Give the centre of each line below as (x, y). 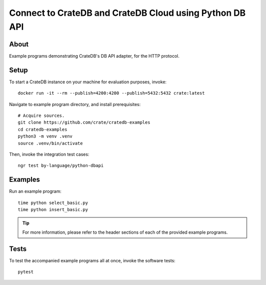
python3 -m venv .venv (45, 136)
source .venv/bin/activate (50, 143)
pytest (26, 272)
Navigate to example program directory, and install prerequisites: (75, 104)
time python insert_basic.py (53, 209)
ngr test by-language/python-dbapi (61, 166)
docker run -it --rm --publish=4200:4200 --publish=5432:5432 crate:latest (111, 93)
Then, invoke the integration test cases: (49, 154)
